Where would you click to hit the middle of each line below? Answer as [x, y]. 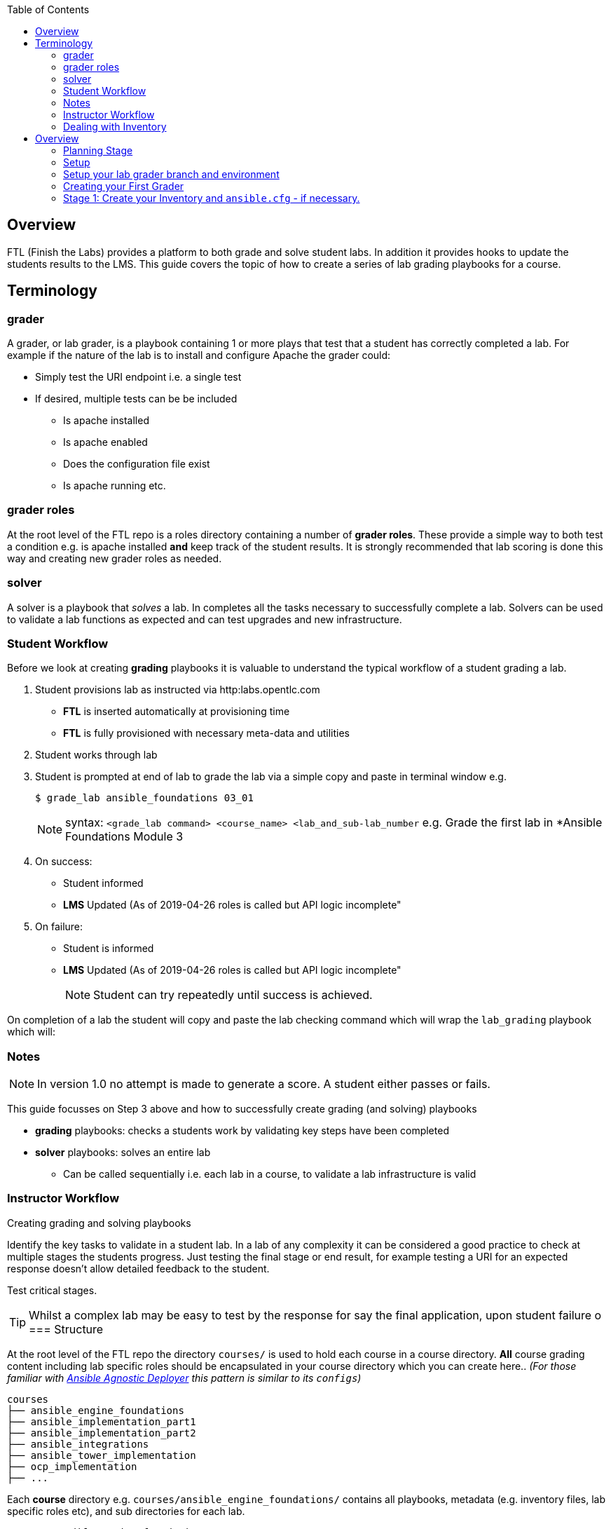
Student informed [103, 883]
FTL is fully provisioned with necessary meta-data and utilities [206, 733]
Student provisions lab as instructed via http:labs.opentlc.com [178, 690]
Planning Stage [98, 150]
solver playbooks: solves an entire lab [123, 1153]
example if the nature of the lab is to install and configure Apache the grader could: [199, 355]
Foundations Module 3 [124, 837]
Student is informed [109, 949]
